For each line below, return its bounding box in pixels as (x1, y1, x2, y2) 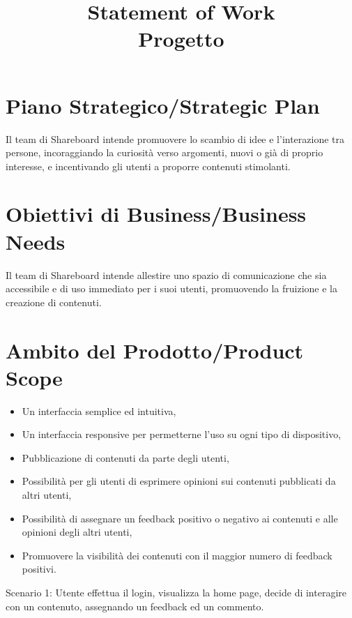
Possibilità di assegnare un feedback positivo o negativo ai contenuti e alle (22, 511, 338, 525)
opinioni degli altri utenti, (22, 525, 132, 539)
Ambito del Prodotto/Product (6, 336, 304, 364)
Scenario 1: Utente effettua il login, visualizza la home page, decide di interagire (6, 585, 347, 600)
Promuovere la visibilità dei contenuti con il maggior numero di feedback (22, 548, 332, 562)
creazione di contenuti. (6, 294, 102, 309)
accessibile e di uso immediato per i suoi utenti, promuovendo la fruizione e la (6, 281, 338, 296)
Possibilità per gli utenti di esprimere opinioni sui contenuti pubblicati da (22, 474, 336, 488)
